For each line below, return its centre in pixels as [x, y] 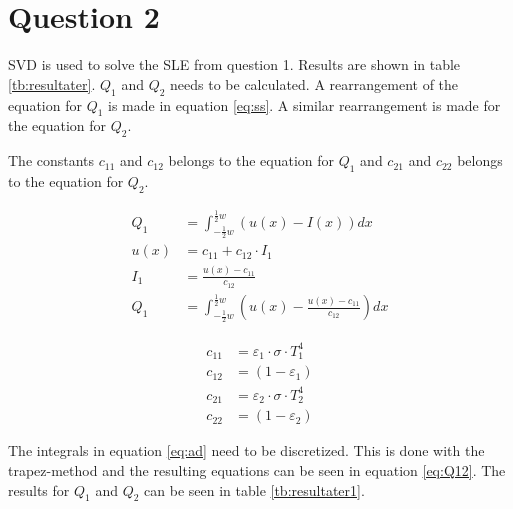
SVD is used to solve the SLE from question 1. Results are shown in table [234, 64]
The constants [51, 160]
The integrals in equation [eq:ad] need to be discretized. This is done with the [246, 450]
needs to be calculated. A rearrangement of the [314, 83]
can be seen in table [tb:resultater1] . [254, 489]
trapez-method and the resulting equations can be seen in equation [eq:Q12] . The [257, 470]
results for [39, 489]
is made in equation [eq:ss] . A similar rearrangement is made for [304, 104]
